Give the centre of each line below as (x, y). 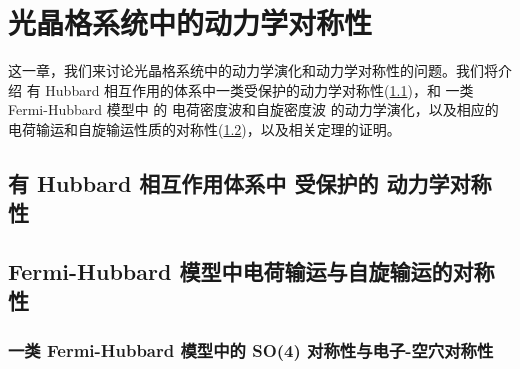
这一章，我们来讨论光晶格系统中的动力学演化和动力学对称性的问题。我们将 (253, 70)
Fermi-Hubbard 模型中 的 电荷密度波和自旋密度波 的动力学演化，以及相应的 (253, 109)
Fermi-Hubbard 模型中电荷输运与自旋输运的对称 (251, 271)
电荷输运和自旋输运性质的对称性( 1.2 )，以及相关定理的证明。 (204, 128)
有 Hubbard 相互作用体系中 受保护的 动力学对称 (250, 182)
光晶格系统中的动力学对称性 (190, 22)
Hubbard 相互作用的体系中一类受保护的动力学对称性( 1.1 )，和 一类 (259, 89)
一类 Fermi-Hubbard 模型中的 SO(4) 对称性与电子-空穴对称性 (251, 349)
